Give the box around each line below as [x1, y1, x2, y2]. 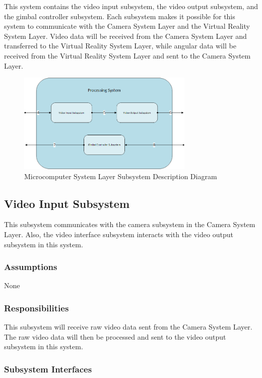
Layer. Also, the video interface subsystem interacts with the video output [4, 229, 233, 240]
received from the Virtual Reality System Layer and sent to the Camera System [4, 50, 251, 61]
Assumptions [4, 260, 57, 273]
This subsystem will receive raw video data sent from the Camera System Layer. [4, 321, 252, 332]
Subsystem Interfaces [4, 363, 92, 375]
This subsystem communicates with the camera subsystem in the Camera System [4, 219, 255, 230]
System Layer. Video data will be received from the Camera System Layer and [4, 30, 247, 41]
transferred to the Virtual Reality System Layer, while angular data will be [4, 40, 236, 51]
